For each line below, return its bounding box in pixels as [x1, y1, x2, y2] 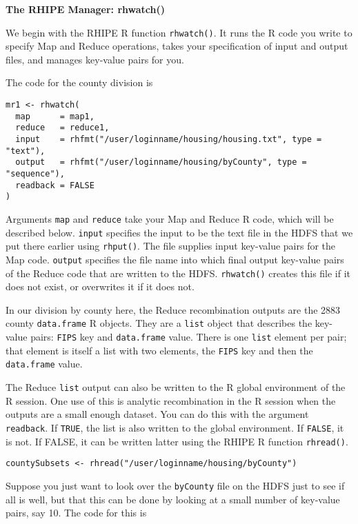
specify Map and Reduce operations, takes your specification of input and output [6, 39, 348, 53]
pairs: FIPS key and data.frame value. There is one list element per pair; [30, 330, 347, 344]
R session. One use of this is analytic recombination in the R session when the [6, 393, 336, 407]
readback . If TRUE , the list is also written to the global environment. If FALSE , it [6, 420, 344, 434]
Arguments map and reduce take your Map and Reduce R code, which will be [6, 211, 334, 225]
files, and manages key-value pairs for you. [6, 52, 184, 66]
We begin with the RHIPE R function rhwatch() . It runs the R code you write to [6, 25, 352, 39]
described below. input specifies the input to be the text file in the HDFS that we [6, 225, 353, 239]
